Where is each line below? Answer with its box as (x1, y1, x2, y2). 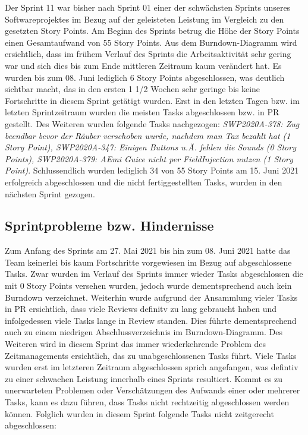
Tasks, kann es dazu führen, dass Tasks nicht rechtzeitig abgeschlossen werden (5, 396, 290, 408)
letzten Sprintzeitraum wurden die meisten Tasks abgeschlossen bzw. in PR (5, 106, 279, 118)
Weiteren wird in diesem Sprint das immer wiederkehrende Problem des (5, 338, 266, 350)
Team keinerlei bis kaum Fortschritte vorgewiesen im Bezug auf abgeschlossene (5, 256, 292, 268)
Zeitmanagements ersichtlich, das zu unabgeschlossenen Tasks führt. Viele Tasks (5, 349, 297, 361)
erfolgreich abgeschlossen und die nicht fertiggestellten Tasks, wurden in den (5, 175, 282, 188)
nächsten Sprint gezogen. (5, 187, 95, 200)
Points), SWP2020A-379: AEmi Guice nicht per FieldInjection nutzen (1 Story (5, 152, 293, 165)
